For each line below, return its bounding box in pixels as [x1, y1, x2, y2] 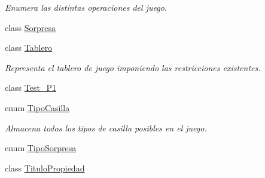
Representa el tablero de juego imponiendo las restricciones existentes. [5, 61, 261, 73]
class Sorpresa [5, 21, 56, 33]
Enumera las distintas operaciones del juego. [5, 1, 167, 13]
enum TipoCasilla [5, 101, 70, 113]
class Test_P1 [5, 81, 56, 94]
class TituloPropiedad [5, 161, 85, 174]
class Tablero [5, 41, 53, 54]
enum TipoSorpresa [5, 142, 77, 154]
